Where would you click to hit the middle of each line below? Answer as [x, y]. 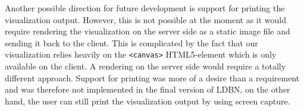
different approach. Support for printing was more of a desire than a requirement [152, 77]
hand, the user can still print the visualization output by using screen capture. [148, 101]
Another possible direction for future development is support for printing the [145, 8]
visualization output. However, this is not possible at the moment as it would [145, 19]
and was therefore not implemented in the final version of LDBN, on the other [148, 89]
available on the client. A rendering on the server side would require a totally [145, 66]
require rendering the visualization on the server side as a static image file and [148, 31]
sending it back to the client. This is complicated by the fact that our [131, 42]
